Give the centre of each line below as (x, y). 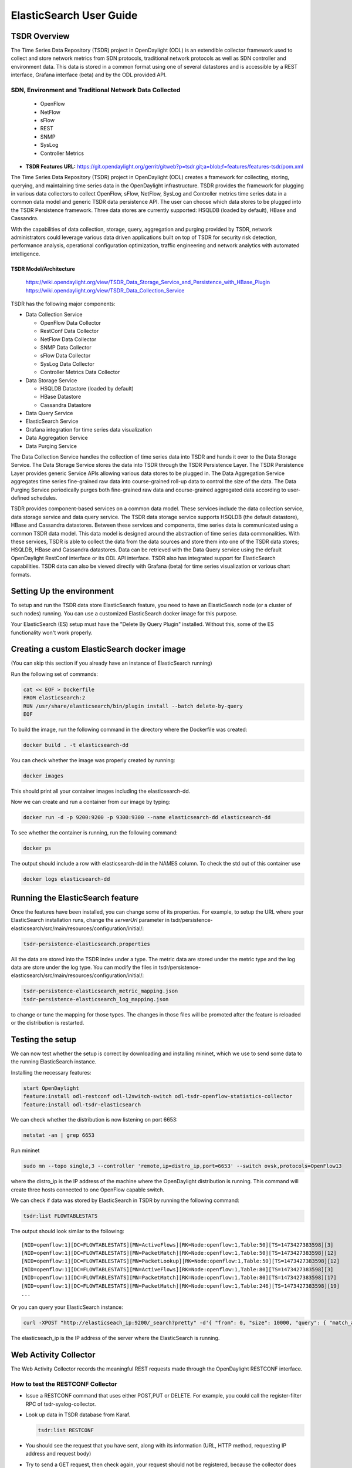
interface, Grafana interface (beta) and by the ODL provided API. (89, 75)
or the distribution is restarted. (48, 1023)
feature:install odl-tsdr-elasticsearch (82, 1105)
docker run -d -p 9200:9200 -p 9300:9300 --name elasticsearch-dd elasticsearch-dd (147, 817)
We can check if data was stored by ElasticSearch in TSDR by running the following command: (125, 1200)
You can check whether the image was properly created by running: (93, 760)
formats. (21, 574)
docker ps (37, 848)
